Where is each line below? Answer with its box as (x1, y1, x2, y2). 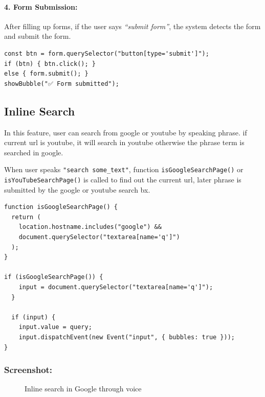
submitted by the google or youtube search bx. (4, 184, 150, 195)
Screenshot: (4, 363, 53, 376)
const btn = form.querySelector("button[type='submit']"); (4, 50, 209, 57)
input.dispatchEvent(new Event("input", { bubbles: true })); (18, 333, 235, 341)
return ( (11, 213, 41, 221)
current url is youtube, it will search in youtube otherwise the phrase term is (4, 137, 245, 148)
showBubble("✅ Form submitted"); (4, 80, 119, 87)
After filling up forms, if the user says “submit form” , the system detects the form (4, 20, 261, 31)
